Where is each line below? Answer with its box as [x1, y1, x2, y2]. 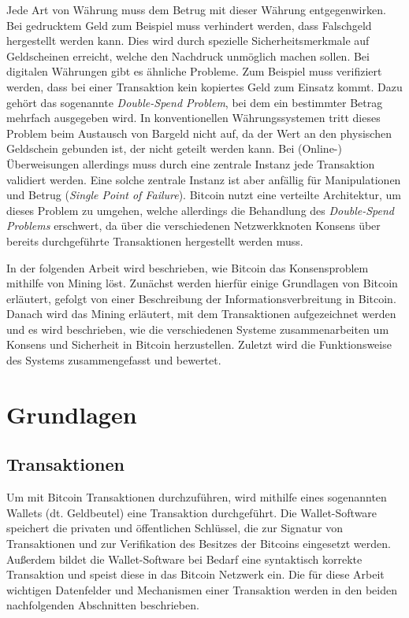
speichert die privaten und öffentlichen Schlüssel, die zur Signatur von [6, 520, 344, 536]
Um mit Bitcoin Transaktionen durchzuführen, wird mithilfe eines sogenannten [6, 489, 387, 505]
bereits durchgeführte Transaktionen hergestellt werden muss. [6, 232, 303, 249]
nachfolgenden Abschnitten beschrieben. [6, 597, 199, 613]
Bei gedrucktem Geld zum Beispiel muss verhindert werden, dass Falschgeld [6, 17, 372, 33]
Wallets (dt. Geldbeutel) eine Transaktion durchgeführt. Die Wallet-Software [6, 504, 377, 520]
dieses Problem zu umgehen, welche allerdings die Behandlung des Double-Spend [6, 202, 394, 218]
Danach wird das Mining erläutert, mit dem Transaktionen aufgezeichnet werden [6, 305, 396, 322]
